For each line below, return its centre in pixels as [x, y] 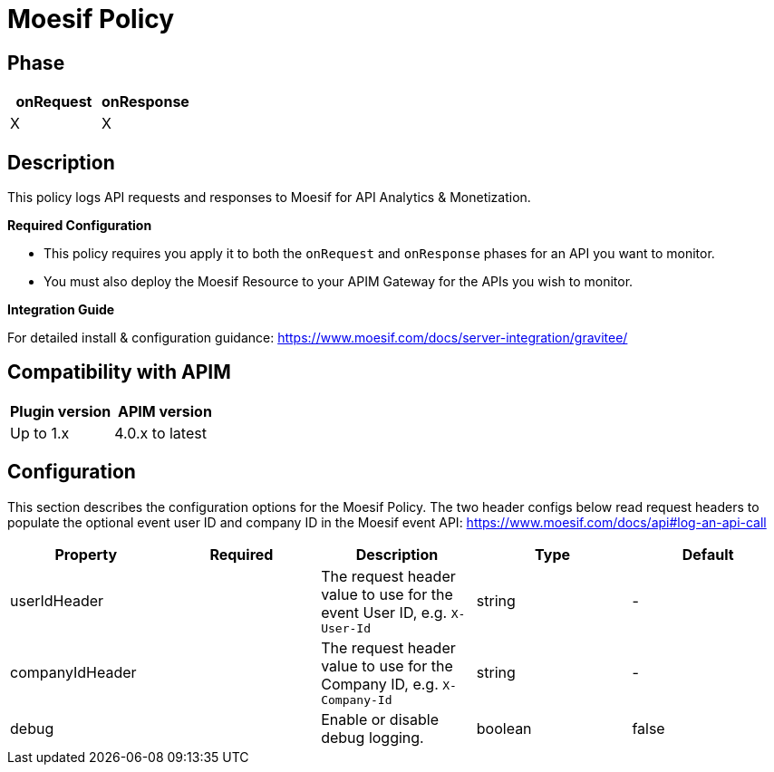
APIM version [164, 411]
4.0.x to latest [160, 433]
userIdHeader [57, 601]
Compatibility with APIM [119, 372]
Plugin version [61, 411]
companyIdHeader [73, 673]
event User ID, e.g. [384, 612]
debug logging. [372, 737]
